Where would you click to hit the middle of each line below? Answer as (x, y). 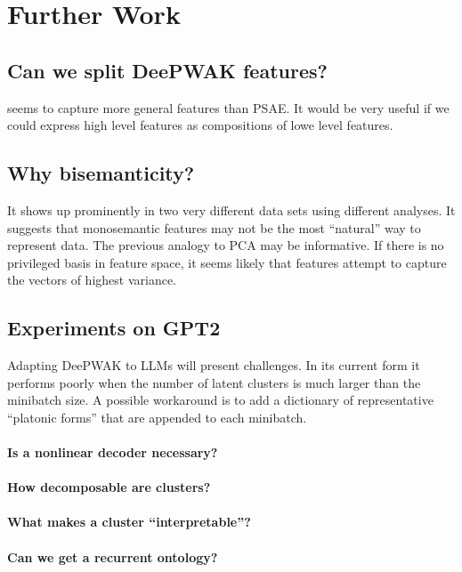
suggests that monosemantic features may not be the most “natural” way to (214, 227)
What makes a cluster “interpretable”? (129, 522)
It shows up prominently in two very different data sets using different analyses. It (231, 209)
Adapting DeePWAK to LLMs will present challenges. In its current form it (214, 365)
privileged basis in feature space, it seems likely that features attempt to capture (227, 262)
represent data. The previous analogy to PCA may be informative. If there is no (226, 245)
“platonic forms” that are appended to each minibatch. (157, 417)
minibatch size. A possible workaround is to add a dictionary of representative (220, 400)
